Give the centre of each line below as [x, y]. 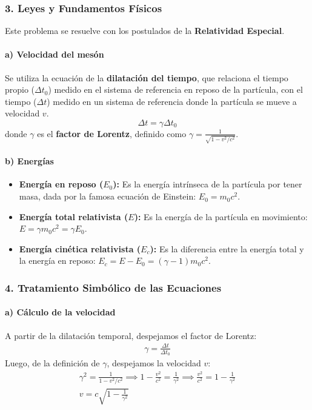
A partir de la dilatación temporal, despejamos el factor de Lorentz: [131, 335]
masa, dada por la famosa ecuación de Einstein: [108, 196]
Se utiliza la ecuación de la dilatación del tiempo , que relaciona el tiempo [147, 77]
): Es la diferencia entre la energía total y [227, 248]
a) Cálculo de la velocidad [60, 312]
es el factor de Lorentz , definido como [112, 133]
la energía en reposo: [57, 260]
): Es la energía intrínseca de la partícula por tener [207, 184]
